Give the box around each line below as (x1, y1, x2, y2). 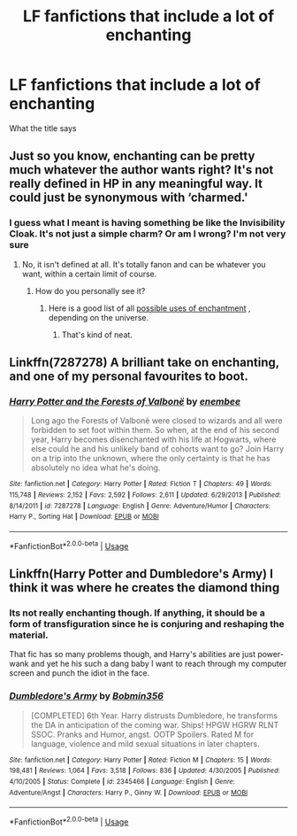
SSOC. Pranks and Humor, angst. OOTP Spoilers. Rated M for (30, 729, 255, 739)
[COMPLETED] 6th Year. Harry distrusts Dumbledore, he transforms (30, 710, 278, 721)
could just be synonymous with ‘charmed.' (9, 190, 249, 205)
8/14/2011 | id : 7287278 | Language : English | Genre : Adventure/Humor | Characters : (9, 501, 271, 510)
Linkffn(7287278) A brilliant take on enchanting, (9, 355, 280, 370)
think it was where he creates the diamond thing (9, 580, 280, 595)
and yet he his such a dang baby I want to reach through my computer (30, 658, 287, 670)
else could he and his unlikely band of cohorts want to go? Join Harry (30, 444, 285, 454)
